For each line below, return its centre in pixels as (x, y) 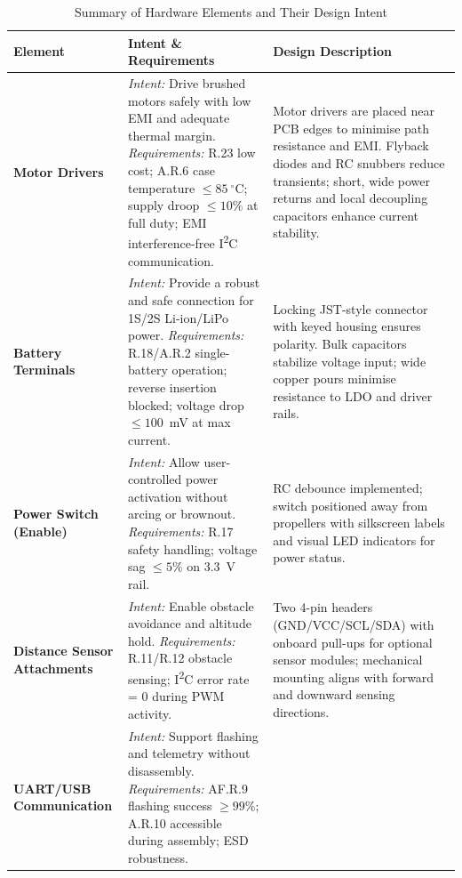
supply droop (164, 205)
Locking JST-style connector (350, 308)
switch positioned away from (350, 505)
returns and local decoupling (350, 198)
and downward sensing (334, 694)
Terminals (44, 370)
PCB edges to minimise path (351, 128)
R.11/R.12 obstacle (180, 658)
